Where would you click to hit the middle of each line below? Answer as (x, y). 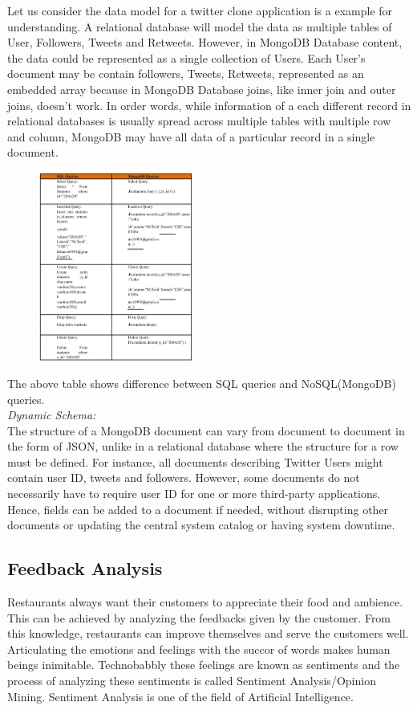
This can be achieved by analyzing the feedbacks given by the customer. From (199, 617)
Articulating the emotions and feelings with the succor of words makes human (199, 649)
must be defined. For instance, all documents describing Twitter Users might (195, 461)
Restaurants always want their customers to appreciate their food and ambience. (205, 602)
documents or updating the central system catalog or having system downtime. (201, 525)
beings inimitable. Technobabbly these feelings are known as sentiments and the (204, 665)
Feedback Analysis (85, 568)
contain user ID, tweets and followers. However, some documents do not (184, 477)
